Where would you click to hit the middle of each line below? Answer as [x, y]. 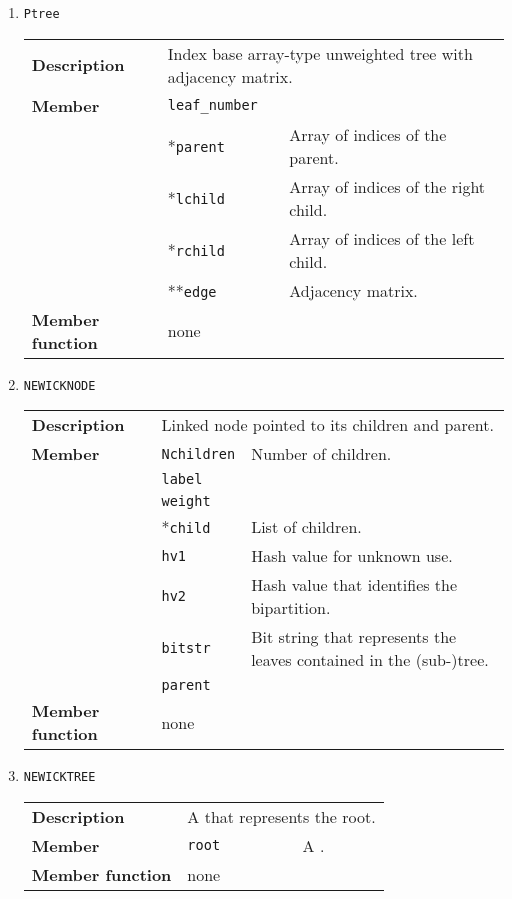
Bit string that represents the [354, 637]
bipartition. [291, 608]
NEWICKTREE [59, 777]
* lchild [196, 198]
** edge [192, 290]
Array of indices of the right [387, 186]
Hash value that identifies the [354, 585]
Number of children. [321, 454]
